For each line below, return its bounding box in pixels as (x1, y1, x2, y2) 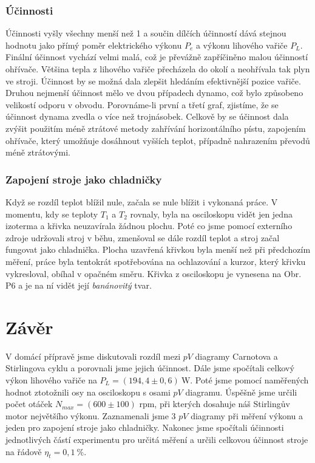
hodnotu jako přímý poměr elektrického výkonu (5, 38, 182, 51)
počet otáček (5, 397, 53, 410)
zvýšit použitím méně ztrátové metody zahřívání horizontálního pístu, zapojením (5, 122, 306, 134)
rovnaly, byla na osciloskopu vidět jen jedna (130, 207, 293, 220)
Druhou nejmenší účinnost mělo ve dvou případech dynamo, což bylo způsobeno (5, 86, 303, 99)
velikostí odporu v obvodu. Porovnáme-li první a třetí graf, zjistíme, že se (5, 98, 279, 111)
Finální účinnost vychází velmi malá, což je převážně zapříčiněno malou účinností (5, 50, 308, 63)
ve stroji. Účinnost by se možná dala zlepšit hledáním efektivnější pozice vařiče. (5, 74, 301, 87)
